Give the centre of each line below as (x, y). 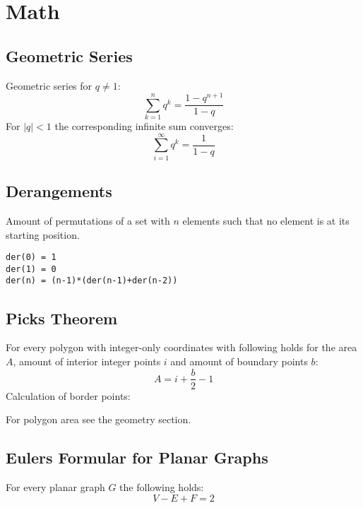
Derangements (59, 191)
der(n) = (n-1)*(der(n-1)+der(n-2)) (92, 281)
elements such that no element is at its (266, 220)
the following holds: (162, 486)
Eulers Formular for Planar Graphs (137, 457)
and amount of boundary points (239, 361)
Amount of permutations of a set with (88, 220)
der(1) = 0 (31, 269)
